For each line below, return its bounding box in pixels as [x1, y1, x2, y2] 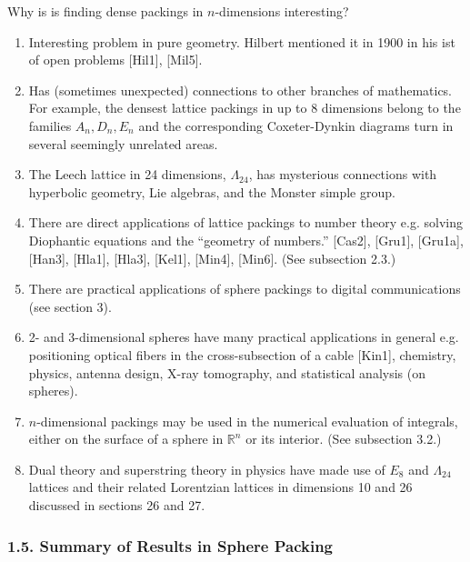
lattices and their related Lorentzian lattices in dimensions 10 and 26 [28, 477, 413, 497]
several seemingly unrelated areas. [28, 134, 218, 153]
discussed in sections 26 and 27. [28, 496, 205, 515]
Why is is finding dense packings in [7, 2, 204, 20]
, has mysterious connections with [248, 165, 437, 184]
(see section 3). [28, 296, 112, 316]
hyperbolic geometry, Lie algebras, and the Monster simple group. [28, 182, 395, 201]
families [28, 115, 72, 135]
